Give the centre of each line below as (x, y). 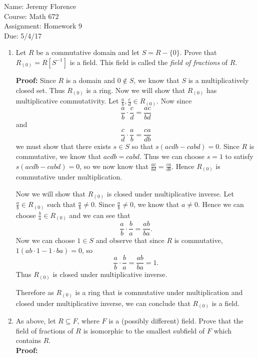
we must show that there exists (63, 146)
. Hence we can (221, 204)
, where (88, 321)
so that (142, 146)
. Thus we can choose (172, 156)
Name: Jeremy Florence (40, 6)
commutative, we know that (58, 156)
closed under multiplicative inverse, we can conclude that (103, 303)
